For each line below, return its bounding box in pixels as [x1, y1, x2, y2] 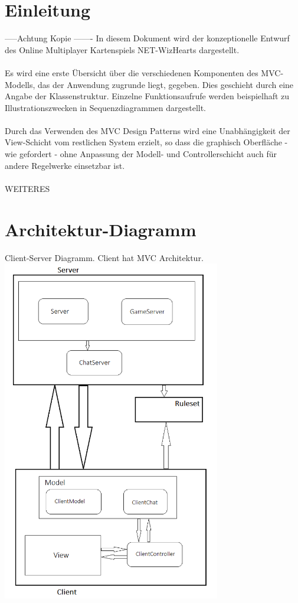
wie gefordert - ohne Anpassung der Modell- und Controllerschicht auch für [5, 148, 277, 160]
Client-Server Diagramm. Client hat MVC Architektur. [5, 251, 204, 263]
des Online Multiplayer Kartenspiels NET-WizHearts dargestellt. [5, 43, 240, 56]
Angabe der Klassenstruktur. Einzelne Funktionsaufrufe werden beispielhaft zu [5, 90, 290, 102]
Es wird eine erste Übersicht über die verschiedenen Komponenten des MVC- [5, 66, 284, 79]
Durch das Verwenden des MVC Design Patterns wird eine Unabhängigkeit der [5, 124, 290, 136]
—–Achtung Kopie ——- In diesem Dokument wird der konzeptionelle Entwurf [5, 32, 290, 44]
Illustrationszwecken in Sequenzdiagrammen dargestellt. [5, 101, 207, 113]
